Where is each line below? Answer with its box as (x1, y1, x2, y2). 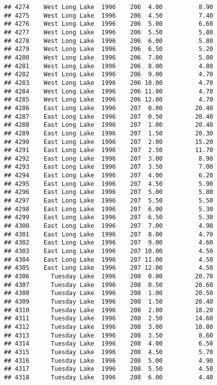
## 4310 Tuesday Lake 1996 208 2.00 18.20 (4, 306, 213, 314)
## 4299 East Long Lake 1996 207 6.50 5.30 (4, 214, 213, 221)
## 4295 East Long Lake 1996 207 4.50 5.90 (4, 180, 213, 187)
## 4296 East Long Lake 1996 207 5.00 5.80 (4, 188, 213, 196)
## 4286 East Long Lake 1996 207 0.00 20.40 (4, 104, 213, 112)
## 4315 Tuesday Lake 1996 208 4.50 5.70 (4, 348, 213, 356)
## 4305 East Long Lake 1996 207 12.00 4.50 (4, 264, 213, 272)
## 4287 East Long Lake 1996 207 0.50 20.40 (4, 113, 213, 120)
